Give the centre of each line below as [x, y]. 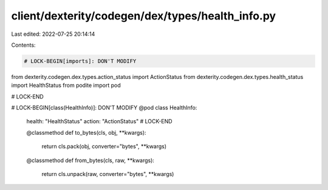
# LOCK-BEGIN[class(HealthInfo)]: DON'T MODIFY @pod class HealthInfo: [104, 108]
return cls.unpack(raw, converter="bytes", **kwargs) [108, 174]
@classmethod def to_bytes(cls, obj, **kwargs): [86, 132]
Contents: [23, 45]
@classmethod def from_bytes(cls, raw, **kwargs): [91, 160]
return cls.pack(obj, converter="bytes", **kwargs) [104, 146]
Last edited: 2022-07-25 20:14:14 [53, 34]
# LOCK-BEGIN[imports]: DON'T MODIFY [80, 61]
